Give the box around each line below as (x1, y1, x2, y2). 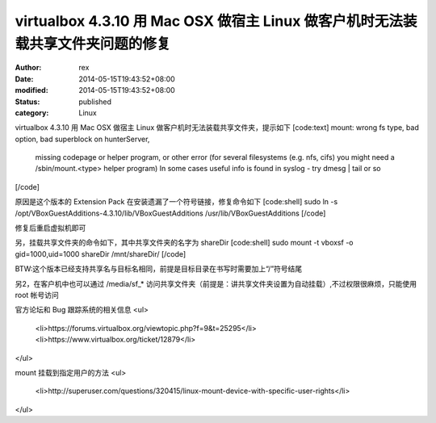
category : (15, 107, 49, 117)
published (78, 97, 112, 107)
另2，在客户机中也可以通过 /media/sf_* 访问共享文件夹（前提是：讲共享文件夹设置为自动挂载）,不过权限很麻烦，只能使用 (15, 279, 417, 288)
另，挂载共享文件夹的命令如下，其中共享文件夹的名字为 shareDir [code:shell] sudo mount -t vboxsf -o (15, 238, 354, 248)
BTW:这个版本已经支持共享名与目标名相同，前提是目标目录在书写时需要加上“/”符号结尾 (15, 264, 303, 274)
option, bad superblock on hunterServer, (15, 134, 150, 144)
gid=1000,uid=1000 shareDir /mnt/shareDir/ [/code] (15, 249, 187, 258)
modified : (15, 86, 48, 95)
